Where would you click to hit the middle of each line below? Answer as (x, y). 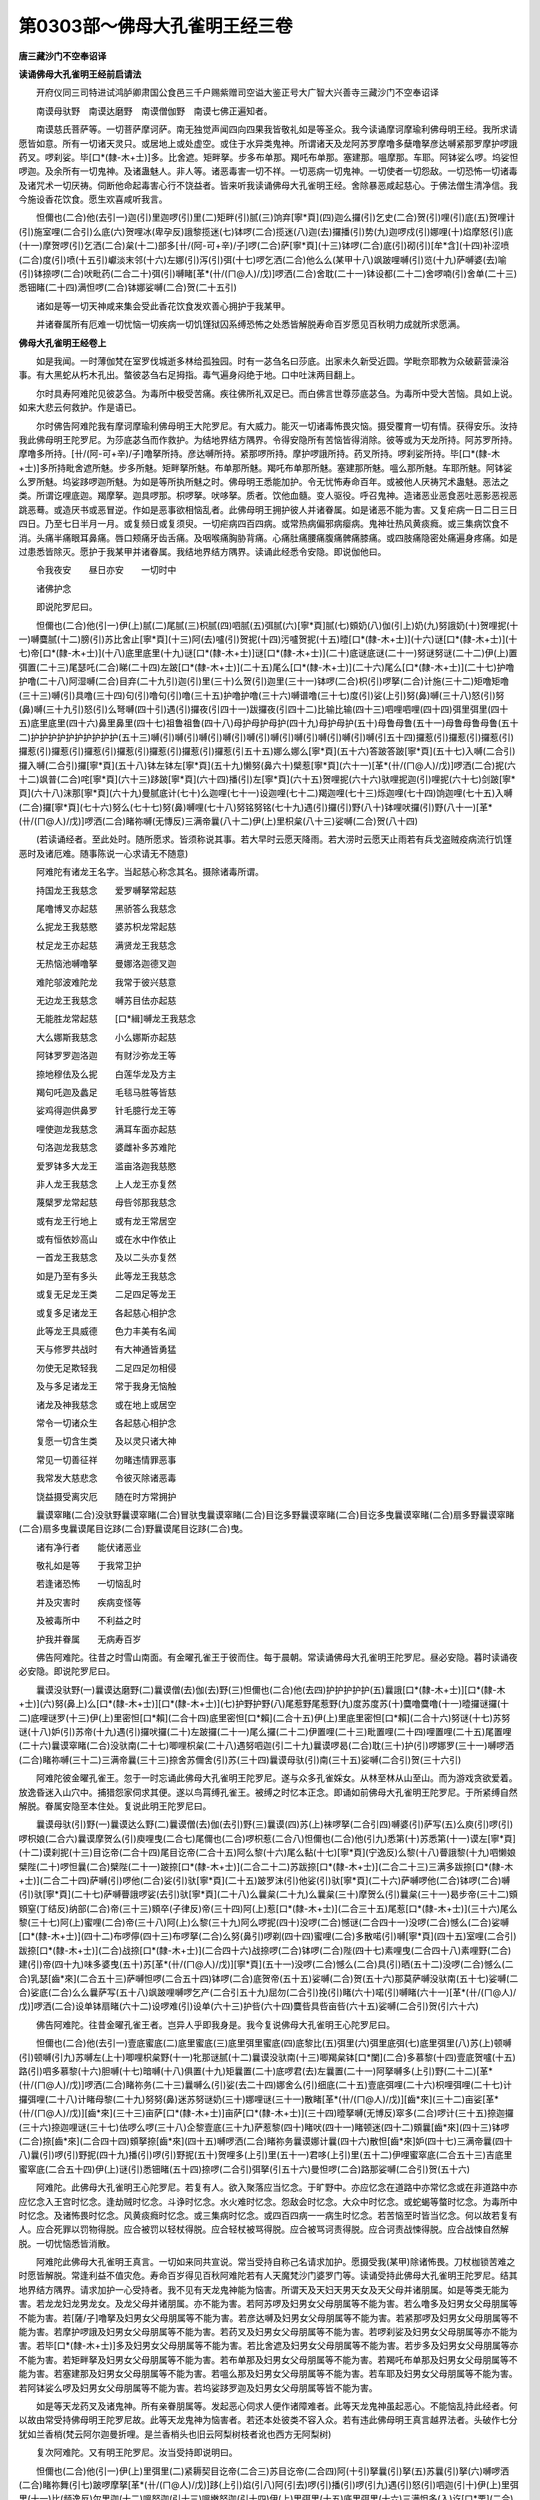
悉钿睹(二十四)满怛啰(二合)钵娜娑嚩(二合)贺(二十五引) (127, 287)
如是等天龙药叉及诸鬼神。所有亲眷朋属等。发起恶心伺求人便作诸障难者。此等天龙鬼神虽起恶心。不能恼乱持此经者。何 (276, 2406)
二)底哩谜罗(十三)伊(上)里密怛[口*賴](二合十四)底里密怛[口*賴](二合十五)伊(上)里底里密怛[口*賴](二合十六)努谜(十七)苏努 (264, 1717)
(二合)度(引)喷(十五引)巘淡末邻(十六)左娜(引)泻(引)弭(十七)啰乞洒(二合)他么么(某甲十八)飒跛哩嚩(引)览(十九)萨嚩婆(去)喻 (262, 259)
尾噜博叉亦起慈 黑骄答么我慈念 (106, 909)
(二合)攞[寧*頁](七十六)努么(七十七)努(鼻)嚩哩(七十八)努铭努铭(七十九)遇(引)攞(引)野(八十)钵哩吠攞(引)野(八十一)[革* (255, 807)
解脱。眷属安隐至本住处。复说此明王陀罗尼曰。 (115, 1806)
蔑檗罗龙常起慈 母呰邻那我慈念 (106, 1202)
